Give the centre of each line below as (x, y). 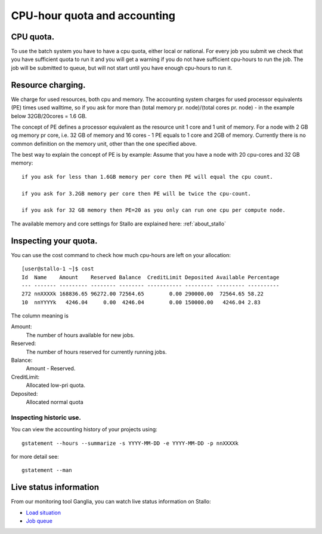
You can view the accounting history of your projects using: (84, 429)
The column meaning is (40, 316)
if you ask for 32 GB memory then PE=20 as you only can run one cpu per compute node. (154, 210)
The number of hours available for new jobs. (80, 335)
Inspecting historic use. (46, 417)
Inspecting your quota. (54, 241)
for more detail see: (35, 456)
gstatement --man (47, 470)
